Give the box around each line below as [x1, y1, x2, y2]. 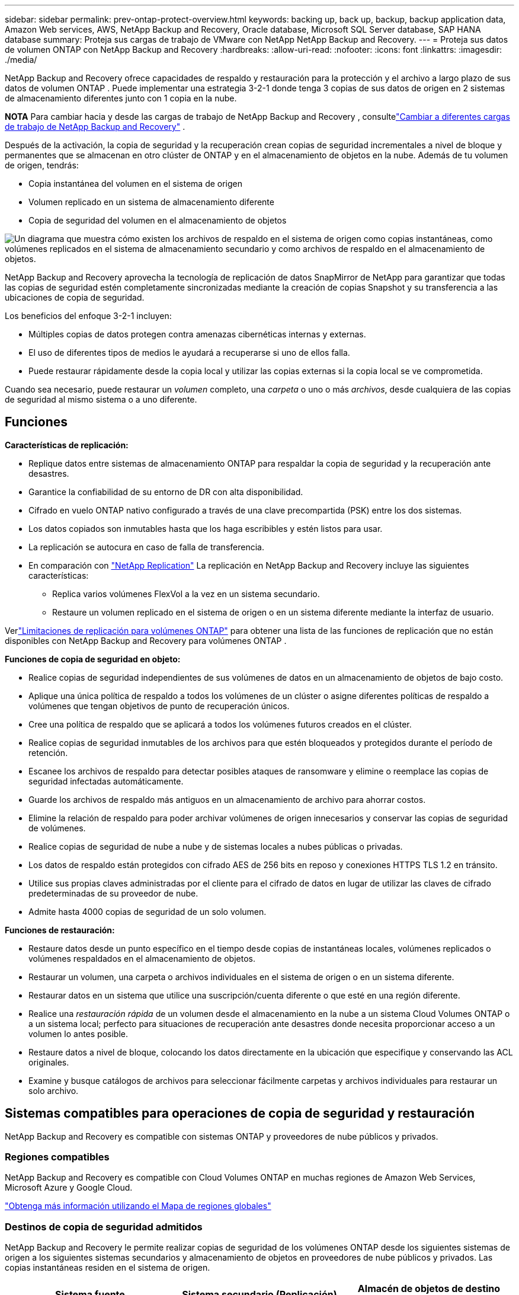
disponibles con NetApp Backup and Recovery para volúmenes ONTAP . [5, 635, 287, 646]
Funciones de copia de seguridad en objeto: [5, 653, 181, 664]
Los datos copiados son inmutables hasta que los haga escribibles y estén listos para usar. [28, 523, 383, 534]
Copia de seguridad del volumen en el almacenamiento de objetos [28, 215, 287, 225]
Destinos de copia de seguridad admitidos [5, 1220, 203, 1233]
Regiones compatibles [5, 1151, 110, 1163]
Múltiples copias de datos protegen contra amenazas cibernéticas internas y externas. [28, 329, 366, 339]
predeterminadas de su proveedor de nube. [28, 888, 198, 898]
